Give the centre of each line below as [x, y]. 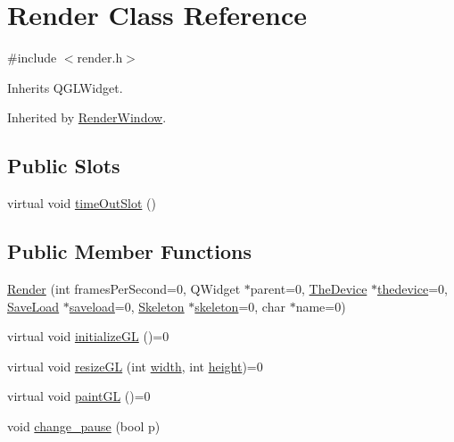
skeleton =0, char [240, 306]
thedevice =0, [413, 288]
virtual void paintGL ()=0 [79, 396]
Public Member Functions [129, 251]
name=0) [321, 306]
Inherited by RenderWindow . [87, 117]
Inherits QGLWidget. [65, 87]
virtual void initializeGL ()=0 [88, 336]
